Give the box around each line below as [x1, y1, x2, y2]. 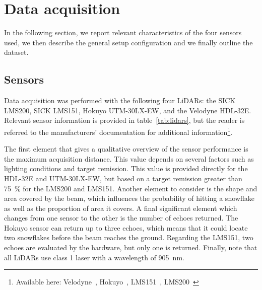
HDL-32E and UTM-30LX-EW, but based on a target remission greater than [4, 173, 242, 183]
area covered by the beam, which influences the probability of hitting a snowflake [4, 193, 254, 203]
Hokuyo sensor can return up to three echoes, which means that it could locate [4, 222, 248, 233]
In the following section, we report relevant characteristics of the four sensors [4, 27, 242, 38]
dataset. [4, 47, 29, 57]
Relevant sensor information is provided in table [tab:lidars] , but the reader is [4, 115, 245, 125]
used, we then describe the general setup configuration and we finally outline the [4, 37, 253, 47]
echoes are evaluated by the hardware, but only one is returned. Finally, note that [4, 242, 257, 253]
